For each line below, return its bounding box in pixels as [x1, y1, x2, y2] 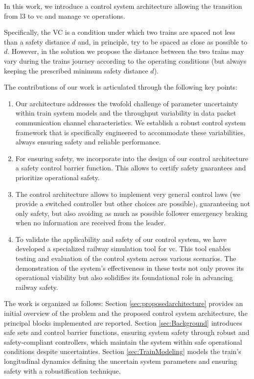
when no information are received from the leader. [15, 217, 166, 228]
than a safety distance [4, 36, 70, 47]
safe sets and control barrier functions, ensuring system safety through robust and [4, 327, 250, 337]
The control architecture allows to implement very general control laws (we [15, 189, 241, 199]
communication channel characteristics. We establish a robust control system [15, 117, 246, 127]
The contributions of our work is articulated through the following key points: [4, 82, 237, 92]
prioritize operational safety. [15, 172, 100, 182]
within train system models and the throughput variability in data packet [15, 108, 236, 118]
